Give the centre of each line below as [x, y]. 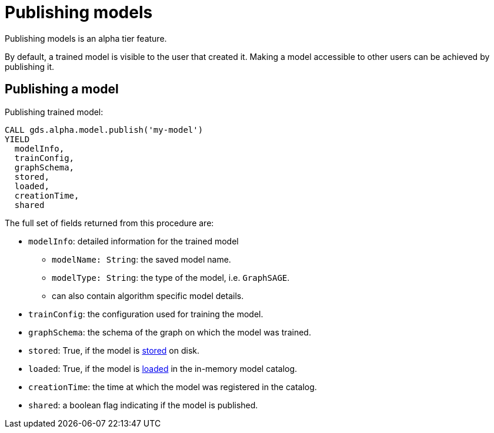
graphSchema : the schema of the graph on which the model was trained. [170, 332]
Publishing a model [62, 89]
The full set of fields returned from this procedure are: [109, 223]
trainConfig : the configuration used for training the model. [146, 314]
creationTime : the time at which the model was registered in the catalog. [173, 387]
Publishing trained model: [54, 112]
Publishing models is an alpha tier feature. [86, 38]
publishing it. [30, 66]
